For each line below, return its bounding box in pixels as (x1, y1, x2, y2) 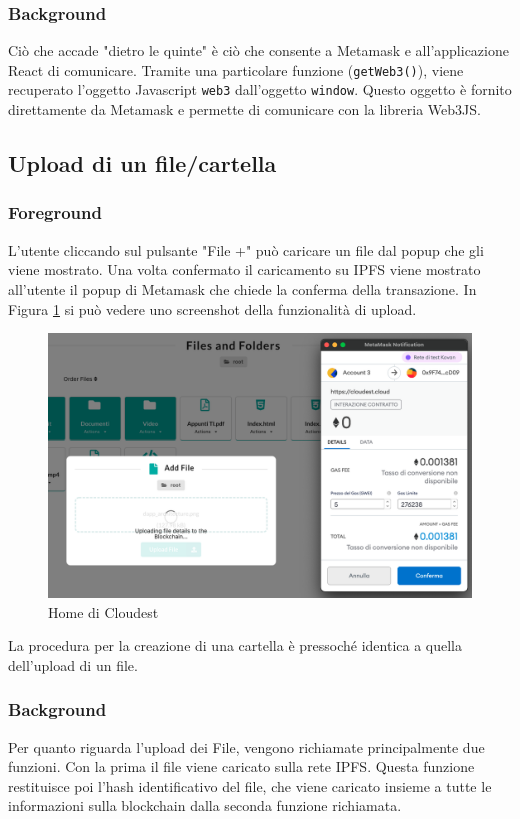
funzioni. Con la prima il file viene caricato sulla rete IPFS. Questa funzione (8, 756, 475, 777)
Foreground (8, 200, 102, 225)
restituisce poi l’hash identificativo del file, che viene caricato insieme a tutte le (8, 775, 492, 796)
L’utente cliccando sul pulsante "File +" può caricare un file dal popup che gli (8, 239, 484, 260)
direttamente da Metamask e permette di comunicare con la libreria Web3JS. (8, 99, 481, 120)
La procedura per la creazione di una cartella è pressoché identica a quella (8, 635, 463, 656)
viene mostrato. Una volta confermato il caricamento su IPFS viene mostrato (8, 259, 481, 280)
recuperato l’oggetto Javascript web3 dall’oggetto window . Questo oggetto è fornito (8, 79, 512, 100)
